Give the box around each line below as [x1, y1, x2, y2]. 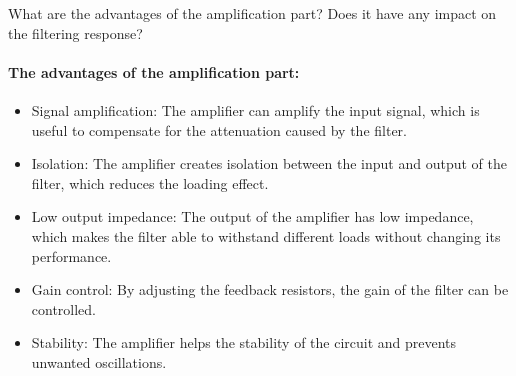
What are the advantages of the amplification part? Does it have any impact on [8, 3, 497, 23]
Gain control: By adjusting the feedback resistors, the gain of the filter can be [31, 279, 509, 300]
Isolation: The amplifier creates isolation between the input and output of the [31, 153, 507, 174]
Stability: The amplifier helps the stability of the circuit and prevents [31, 332, 457, 353]
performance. [31, 245, 112, 266]
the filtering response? [8, 22, 143, 43]
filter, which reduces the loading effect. [31, 172, 269, 193]
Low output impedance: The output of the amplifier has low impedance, [31, 206, 474, 227]
